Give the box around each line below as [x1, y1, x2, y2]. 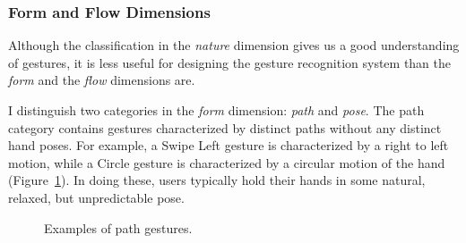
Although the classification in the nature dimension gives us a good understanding [8, 36, 460, 54]
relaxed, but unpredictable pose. [8, 188, 185, 206]
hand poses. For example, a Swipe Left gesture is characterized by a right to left [8, 136, 449, 155]
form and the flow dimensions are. [8, 71, 195, 89]
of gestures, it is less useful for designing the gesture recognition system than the [8, 53, 452, 71]
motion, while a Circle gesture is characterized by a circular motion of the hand [8, 153, 445, 172]
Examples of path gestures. [44, 218, 193, 237]
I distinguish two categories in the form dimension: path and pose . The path [8, 101, 425, 119]
